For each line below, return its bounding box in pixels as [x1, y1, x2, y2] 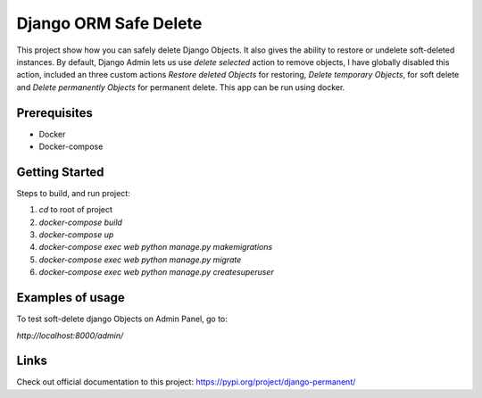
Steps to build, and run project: [16, 187, 131, 198]
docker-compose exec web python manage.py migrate [38, 254, 242, 265]
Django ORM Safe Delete [16, 13, 203, 33]
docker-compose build [38, 217, 122, 228]
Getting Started [16, 164, 104, 179]
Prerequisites [16, 105, 93, 120]
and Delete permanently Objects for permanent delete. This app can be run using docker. [16, 81, 345, 93]
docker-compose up [38, 229, 114, 240]
